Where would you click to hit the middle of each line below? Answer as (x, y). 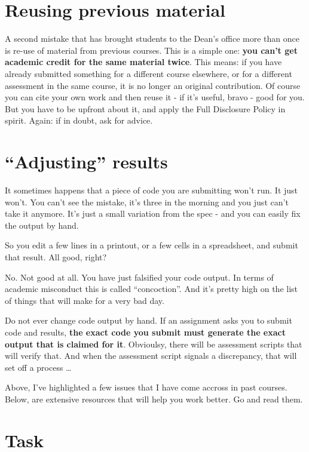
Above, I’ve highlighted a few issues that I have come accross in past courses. (146, 387)
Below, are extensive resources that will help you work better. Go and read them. (154, 399)
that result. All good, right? (56, 256)
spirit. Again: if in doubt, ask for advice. (79, 120)
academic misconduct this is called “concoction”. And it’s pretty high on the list (152, 289)
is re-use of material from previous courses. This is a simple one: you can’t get (151, 50)
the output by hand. (42, 225)
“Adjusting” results (86, 162)
